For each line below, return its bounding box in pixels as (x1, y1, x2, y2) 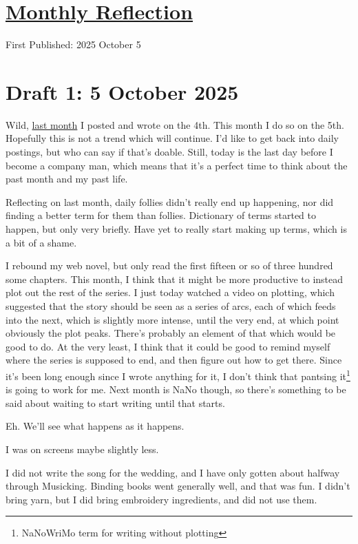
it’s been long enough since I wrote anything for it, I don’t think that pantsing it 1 (6, 366, 350, 383)
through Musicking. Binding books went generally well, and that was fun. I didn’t (6, 479, 350, 493)
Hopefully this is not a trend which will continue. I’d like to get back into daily (6, 131, 339, 145)
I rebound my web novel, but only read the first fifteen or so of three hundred (6, 258, 333, 273)
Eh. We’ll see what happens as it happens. (6, 419, 185, 433)
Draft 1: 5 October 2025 (6, 77, 239, 105)
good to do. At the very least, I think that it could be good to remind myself (6, 339, 330, 353)
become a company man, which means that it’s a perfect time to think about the (6, 158, 348, 172)
